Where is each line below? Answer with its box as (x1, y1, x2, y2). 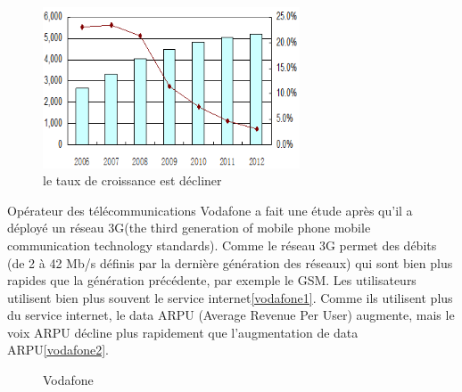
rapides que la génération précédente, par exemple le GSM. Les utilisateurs (7, 271, 417, 290)
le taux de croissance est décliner (43, 171, 222, 190)
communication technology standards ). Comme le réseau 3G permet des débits (7, 235, 437, 254)
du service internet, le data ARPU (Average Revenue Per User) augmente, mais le (7, 306, 455, 324)
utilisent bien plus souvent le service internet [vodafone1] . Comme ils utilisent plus (7, 288, 453, 306)
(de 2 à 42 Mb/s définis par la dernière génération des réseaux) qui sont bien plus (7, 253, 453, 272)
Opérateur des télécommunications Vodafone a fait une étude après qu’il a (7, 200, 413, 219)
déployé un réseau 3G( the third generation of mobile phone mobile (7, 218, 371, 237)
